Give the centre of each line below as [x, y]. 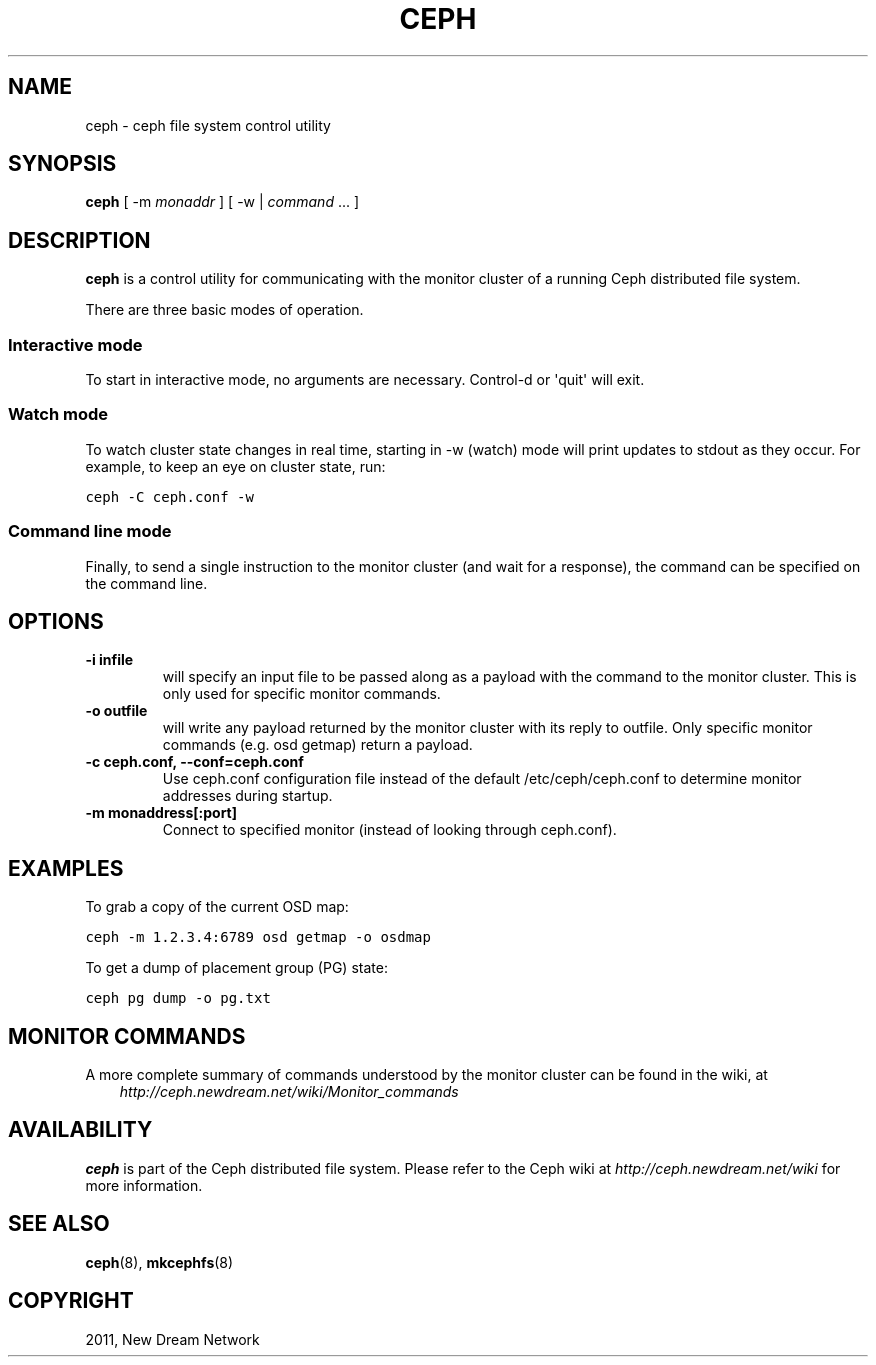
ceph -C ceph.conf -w [169, 496]
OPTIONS [56, 621]
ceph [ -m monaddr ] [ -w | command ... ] [222, 202]
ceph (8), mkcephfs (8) [159, 1262]
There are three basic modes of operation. [224, 310]
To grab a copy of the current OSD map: [217, 907]
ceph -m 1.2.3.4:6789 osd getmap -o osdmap [258, 937]
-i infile [109, 660]
